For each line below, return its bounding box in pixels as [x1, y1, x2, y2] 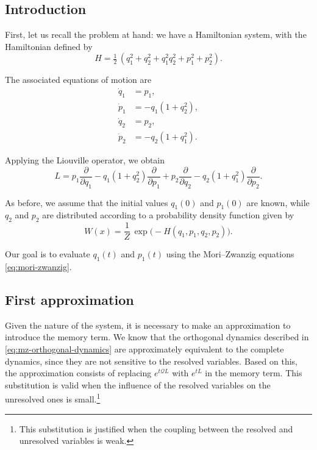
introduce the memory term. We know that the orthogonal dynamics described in [5, 330, 309, 343]
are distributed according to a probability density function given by [42, 209, 294, 221]
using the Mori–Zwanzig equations [166, 248, 294, 260]
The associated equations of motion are [5, 73, 152, 86]
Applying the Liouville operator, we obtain [5, 154, 165, 166]
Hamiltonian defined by [5, 40, 93, 52]
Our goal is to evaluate [5, 248, 90, 260]
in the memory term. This [205, 366, 302, 379]
